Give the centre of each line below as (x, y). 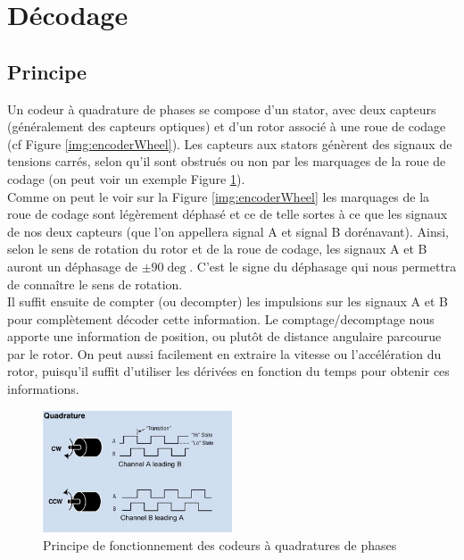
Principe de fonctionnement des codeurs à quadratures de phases (220, 544)
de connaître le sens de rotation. (95, 284)
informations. (43, 389)
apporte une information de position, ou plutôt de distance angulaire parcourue (224, 336)
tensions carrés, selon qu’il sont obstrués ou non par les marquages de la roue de (227, 161)
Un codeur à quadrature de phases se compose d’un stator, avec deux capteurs (222, 109)
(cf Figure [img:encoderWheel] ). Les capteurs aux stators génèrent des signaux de (230, 143)
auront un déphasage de (72, 266)
